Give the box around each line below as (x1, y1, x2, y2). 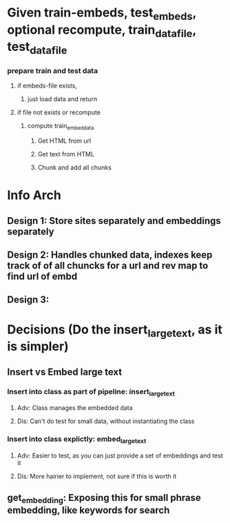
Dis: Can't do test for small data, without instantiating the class (17, 417, 195, 425)
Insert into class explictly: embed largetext (7, 434, 147, 445)
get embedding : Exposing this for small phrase (7, 492, 201, 506)
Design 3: (7, 294, 50, 306)
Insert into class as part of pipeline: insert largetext (7, 387, 176, 398)
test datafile (7, 39, 67, 57)
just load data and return (27, 95, 98, 103)
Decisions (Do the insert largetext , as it (7, 322, 222, 340)
